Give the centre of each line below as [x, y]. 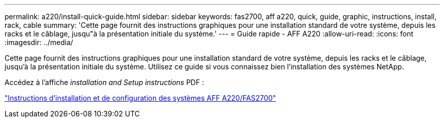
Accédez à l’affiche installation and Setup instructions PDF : [104, 82]
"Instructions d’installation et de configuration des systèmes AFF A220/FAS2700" [140, 98]
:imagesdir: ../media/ [39, 42]
